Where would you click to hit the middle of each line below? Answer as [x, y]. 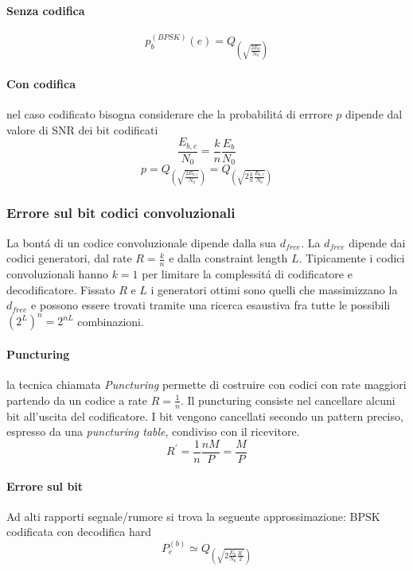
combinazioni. [111, 321]
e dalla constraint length [228, 258]
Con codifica [41, 84]
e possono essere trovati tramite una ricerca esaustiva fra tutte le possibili [211, 305]
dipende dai [377, 242]
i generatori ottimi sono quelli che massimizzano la [274, 289]
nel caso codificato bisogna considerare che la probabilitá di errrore [169, 114]
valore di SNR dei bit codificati [82, 129]
